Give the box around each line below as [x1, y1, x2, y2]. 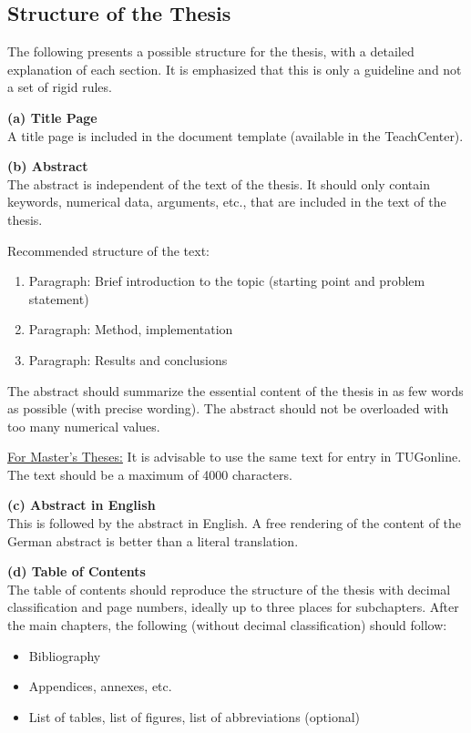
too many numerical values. [7, 416, 160, 435]
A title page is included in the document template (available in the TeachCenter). [7, 126, 464, 145]
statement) [28, 289, 89, 308]
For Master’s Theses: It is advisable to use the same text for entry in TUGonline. [7, 447, 462, 466]
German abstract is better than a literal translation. [7, 531, 299, 550]
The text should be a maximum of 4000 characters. [7, 464, 292, 484]
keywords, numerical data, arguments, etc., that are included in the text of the [7, 192, 446, 211]
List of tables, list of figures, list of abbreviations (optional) [28, 707, 361, 726]
